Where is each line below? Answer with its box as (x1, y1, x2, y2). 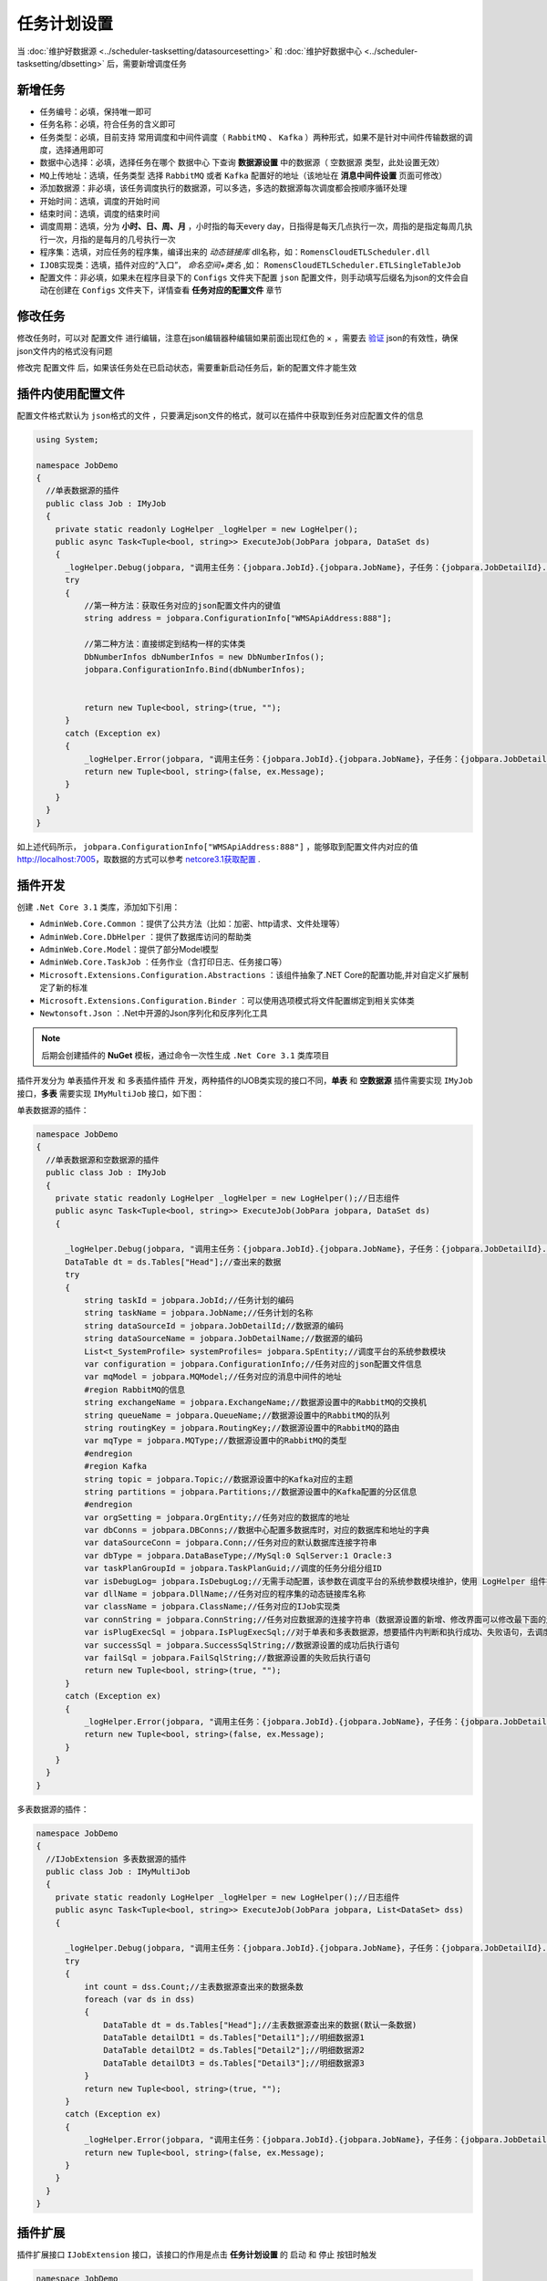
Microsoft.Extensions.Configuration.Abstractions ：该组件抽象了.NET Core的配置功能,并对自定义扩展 (39, 969, 460, 980)
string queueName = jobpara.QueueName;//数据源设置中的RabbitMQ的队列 (83, 1410, 391, 1421)
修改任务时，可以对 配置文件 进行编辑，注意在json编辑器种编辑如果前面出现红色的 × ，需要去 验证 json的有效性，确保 (16, 333, 459, 344)
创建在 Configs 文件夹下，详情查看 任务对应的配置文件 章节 (55, 285, 283, 296)
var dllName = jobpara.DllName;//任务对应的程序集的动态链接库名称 (83, 1588, 366, 1599)
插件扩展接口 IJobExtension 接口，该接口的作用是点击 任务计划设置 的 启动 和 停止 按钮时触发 (16, 2249, 377, 2260)
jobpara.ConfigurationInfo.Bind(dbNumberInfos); (83, 664, 305, 674)
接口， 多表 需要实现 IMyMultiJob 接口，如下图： (16, 1088, 205, 1099)
